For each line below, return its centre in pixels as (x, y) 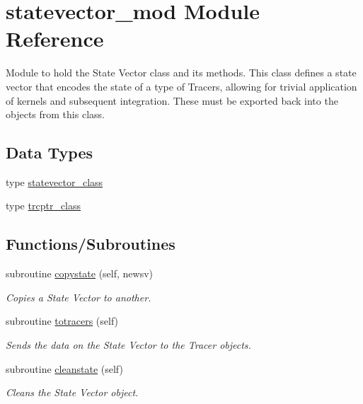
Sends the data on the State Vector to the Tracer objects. (128, 345)
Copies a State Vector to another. (79, 297)
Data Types (49, 152)
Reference (55, 39)
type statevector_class (54, 181)
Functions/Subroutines (91, 244)
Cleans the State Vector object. (72, 392)
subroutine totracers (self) (62, 321)
